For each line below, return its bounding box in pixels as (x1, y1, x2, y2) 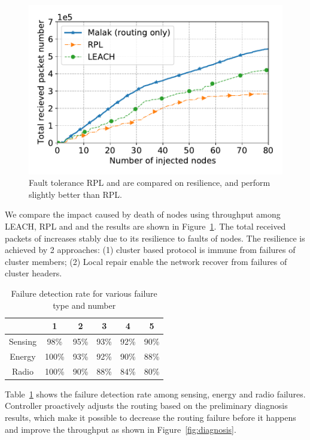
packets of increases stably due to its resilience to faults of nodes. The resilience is (5, 231, 305, 244)
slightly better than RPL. (29, 188, 122, 200)
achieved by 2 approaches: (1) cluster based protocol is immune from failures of (5, 243, 296, 256)
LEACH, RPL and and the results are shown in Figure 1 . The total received (5, 220, 286, 233)
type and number (53, 299, 116, 311)
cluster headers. (5, 267, 62, 279)
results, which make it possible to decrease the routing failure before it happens (5, 411, 296, 423)
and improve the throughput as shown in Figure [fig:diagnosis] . (5, 423, 236, 435)
